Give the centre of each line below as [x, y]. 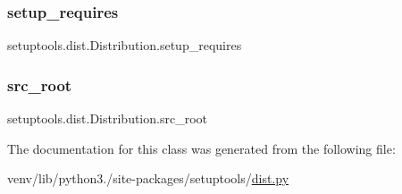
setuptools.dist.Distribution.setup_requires [125, 45]
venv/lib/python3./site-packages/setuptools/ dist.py [148, 178]
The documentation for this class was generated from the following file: [201, 148]
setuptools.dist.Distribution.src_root [107, 118]
